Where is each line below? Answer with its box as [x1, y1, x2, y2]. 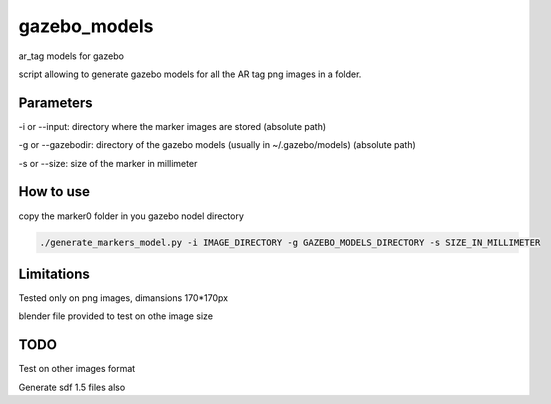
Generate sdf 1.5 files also [18, 381, 126, 393]
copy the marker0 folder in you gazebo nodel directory [18, 210, 245, 222]
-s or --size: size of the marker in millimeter [18, 157, 198, 169]
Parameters [18, 94, 93, 111]
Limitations [18, 265, 90, 282]
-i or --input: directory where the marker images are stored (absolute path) [18, 120, 327, 132]
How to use [18, 183, 90, 200]
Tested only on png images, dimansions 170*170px [18, 292, 229, 304]
